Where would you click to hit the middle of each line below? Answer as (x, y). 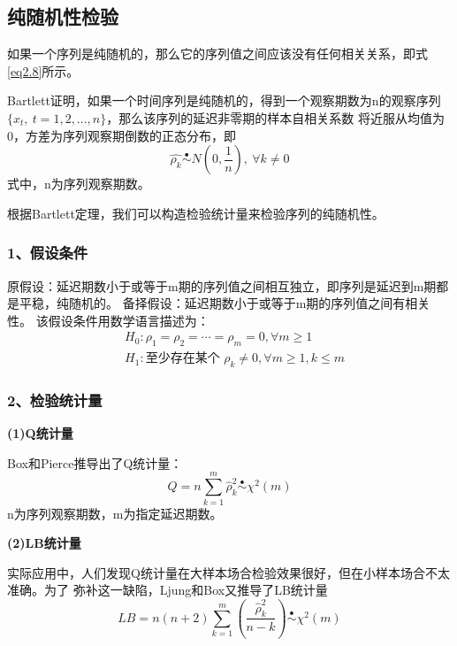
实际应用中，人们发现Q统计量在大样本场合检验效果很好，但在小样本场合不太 (228, 572)
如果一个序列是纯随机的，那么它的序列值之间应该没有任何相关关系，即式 (217, 54)
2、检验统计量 (55, 400)
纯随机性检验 (63, 16)
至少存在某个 (183, 359)
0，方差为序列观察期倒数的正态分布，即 (122, 135)
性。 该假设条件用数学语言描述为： (108, 320)
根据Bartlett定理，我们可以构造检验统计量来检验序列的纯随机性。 (196, 213)
